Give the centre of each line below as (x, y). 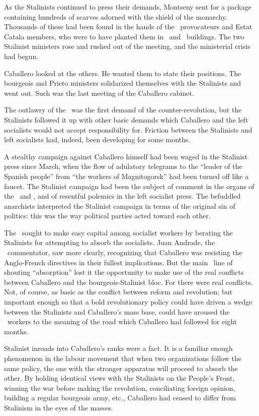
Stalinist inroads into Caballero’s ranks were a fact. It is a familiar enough (118, 348)
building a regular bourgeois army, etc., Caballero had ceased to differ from (120, 398)
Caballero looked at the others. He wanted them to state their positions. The (123, 73)
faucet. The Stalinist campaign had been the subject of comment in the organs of (129, 186)
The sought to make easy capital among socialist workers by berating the (119, 232)
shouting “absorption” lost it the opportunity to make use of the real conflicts (124, 272)
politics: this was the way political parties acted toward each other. (107, 216)
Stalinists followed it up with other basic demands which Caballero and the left (126, 119)
